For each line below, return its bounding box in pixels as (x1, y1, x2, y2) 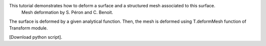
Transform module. (9, 25, 48, 31)
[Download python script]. (9, 34, 63, 40)
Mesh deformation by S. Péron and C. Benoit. (21, 10, 113, 15)
